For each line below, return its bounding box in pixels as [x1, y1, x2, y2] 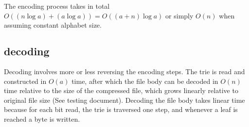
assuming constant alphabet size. [4, 20, 102, 30]
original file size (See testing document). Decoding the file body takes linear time [4, 95, 245, 105]
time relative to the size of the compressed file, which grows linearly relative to [4, 85, 238, 95]
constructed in [4, 76, 47, 86]
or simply [165, 10, 194, 20]
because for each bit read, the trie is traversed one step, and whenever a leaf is [4, 104, 238, 114]
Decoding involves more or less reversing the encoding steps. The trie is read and [4, 66, 245, 76]
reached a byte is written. [4, 113, 80, 124]
